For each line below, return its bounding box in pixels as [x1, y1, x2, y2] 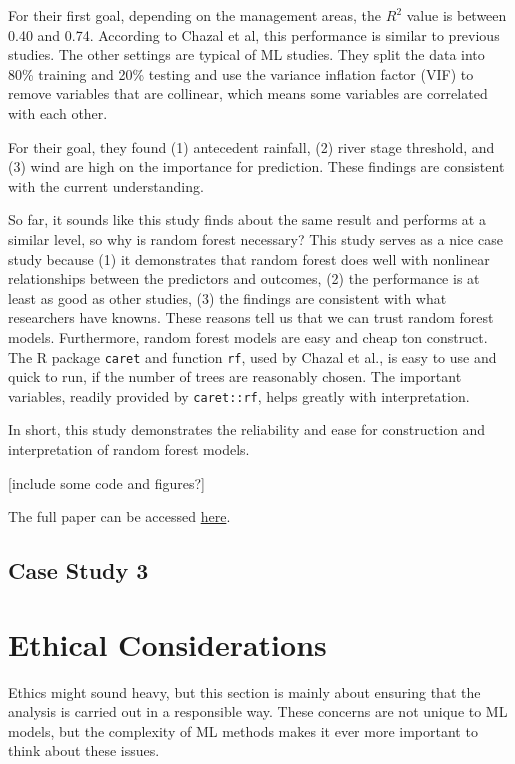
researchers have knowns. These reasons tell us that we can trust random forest [8, 307, 494, 328]
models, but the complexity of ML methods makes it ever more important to [8, 720, 478, 741]
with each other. [8, 102, 108, 123]
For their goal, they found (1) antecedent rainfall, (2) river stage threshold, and [8, 136, 495, 157]
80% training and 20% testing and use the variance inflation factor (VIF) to [8, 63, 474, 84]
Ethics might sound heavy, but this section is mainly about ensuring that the [8, 681, 481, 702]
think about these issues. [8, 740, 160, 761]
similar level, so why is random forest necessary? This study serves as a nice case [8, 228, 503, 249]
